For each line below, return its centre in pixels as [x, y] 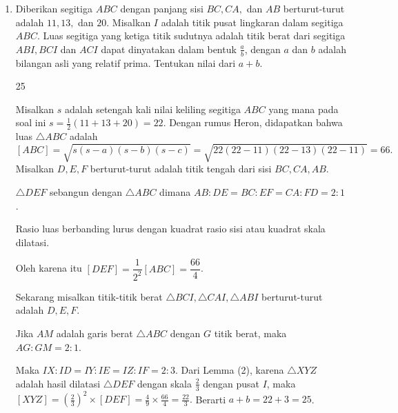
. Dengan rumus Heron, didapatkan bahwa [253, 122]
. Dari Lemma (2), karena [229, 370]
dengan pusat [231, 383]
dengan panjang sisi [162, 8]
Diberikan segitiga [54, 8]
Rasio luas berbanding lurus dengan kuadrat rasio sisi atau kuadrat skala [170, 229]
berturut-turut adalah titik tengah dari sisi [181, 169]
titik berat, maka [250, 333]
